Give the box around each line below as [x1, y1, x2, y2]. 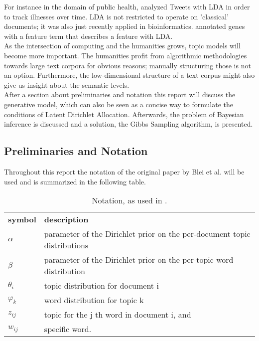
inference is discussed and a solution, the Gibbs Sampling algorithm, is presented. [4, 119, 253, 129]
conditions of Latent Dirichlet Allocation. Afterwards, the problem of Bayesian [4, 109, 244, 119]
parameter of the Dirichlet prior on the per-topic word [44, 254, 234, 266]
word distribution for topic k [44, 294, 144, 306]
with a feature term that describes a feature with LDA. [4, 30, 173, 41]
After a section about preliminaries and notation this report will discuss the [4, 89, 236, 100]
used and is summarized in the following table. [4, 176, 146, 186]
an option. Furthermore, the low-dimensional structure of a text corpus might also [4, 70, 255, 80]
